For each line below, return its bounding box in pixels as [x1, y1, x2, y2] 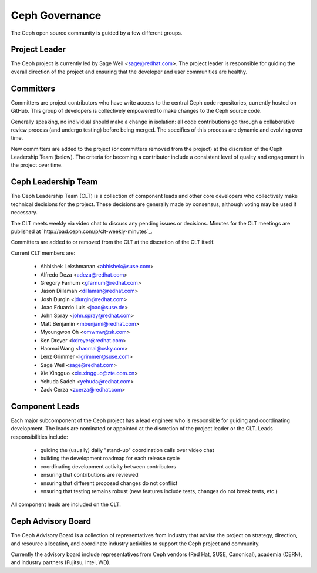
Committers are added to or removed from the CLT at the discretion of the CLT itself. [11, 238, 215, 246]
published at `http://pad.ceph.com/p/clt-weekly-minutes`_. [11, 228, 153, 235]
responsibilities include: [11, 433, 68, 440]
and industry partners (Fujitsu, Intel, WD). [11, 559, 111, 566]
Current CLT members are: [11, 250, 76, 257]
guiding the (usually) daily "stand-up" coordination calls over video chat [40, 447, 214, 454]
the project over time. [11, 161, 63, 168]
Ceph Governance [11, 9, 102, 22]
